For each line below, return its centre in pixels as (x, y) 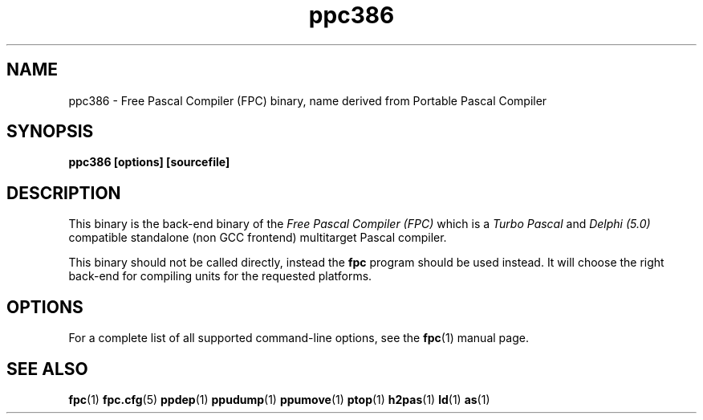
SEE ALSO (47, 369)
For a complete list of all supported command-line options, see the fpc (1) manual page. (299, 338)
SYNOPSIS (50, 132)
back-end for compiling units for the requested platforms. (220, 276)
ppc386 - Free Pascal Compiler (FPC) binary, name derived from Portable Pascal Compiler (308, 100)
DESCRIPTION (64, 193)
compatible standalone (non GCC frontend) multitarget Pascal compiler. (258, 238)
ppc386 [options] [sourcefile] (149, 162)
